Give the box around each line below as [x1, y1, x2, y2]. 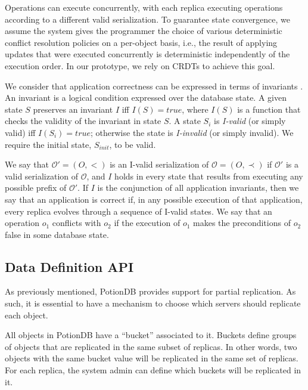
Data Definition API [5, 257, 134, 276]
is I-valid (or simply [213, 114, 286, 127]
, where [182, 103, 209, 115]
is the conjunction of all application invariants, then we [97, 181, 299, 194]
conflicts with [52, 216, 101, 229]
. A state [169, 114, 201, 127]
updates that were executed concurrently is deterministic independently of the [5, 48, 290, 60]
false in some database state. [5, 228, 109, 240]
